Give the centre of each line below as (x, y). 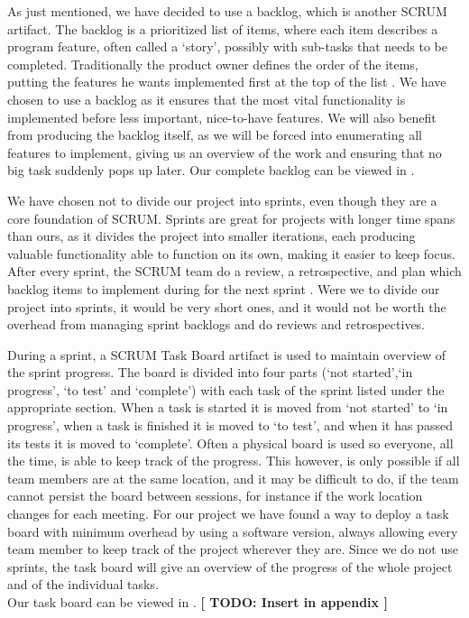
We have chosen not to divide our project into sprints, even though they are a (222, 200)
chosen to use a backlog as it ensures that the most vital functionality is (207, 99)
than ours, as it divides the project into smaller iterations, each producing (212, 236)
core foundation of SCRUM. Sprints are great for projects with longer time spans (231, 218)
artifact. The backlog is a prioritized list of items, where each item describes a (223, 28)
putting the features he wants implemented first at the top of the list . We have (227, 82)
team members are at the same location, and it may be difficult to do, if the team (233, 478)
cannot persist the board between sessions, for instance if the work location (215, 496)
